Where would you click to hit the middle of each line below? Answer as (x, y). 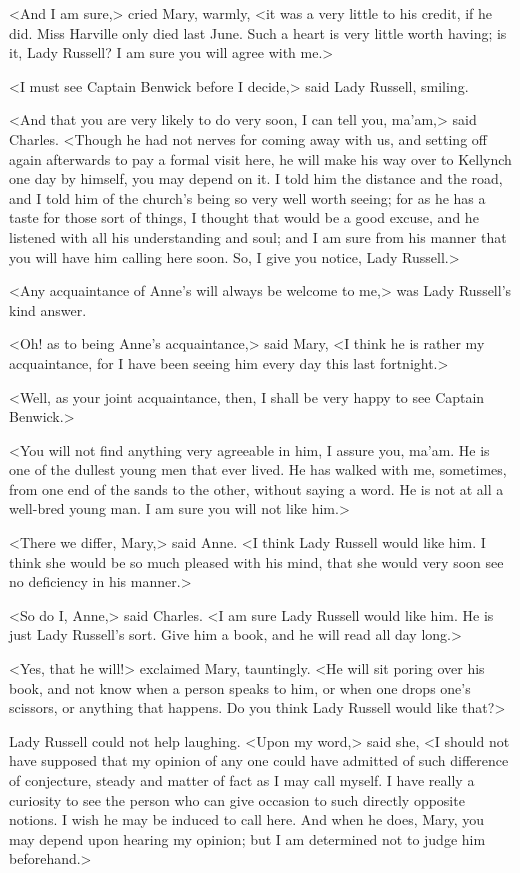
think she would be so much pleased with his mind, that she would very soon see (256, 561)
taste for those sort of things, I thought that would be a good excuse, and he (244, 217)
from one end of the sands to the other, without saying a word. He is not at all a (256, 488)
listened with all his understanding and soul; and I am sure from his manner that (258, 236)
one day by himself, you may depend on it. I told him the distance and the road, (256, 178)
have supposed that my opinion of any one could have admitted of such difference (259, 760)
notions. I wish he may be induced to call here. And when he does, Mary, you (247, 819)
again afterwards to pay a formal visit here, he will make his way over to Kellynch (260, 158)
